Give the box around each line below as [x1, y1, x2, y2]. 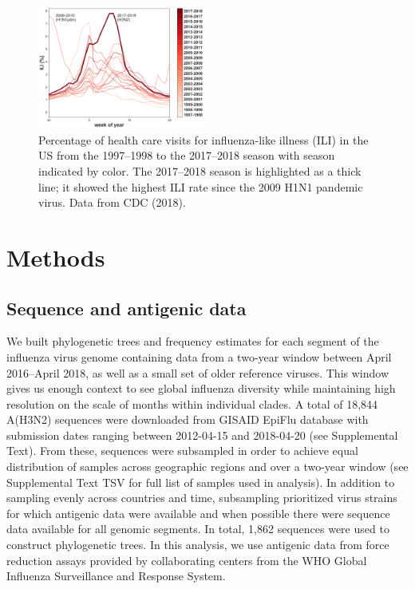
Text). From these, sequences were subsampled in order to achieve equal [6, 442, 358, 459]
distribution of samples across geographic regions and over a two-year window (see [6, 458, 409, 475]
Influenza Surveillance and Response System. [6, 567, 226, 584]
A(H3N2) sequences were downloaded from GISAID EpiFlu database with [6, 411, 369, 428]
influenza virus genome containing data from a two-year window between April [6, 348, 392, 365]
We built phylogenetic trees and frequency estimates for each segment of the [6, 333, 379, 350]
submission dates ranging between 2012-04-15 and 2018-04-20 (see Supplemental [6, 426, 398, 443]
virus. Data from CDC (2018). [38, 194, 186, 211]
